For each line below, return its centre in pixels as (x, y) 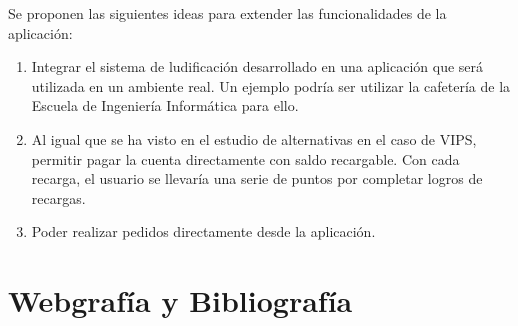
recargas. (58, 197)
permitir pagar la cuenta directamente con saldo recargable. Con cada (245, 158)
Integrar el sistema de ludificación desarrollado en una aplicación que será (257, 66)
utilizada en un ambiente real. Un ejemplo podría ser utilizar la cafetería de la (271, 85)
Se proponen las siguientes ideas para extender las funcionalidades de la (227, 13)
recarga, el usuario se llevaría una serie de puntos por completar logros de (257, 178)
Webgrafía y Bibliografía (180, 300)
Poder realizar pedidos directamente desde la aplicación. (203, 231)
